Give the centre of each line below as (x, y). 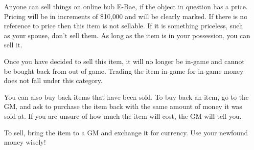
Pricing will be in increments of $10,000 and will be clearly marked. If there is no (126, 16)
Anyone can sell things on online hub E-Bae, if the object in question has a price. (126, 6)
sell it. (13, 45)
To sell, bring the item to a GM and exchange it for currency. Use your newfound (126, 132)
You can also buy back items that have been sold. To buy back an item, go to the (126, 96)
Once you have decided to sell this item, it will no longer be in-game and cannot (124, 61)
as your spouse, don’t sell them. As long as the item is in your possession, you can (127, 35)
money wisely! (25, 142)
